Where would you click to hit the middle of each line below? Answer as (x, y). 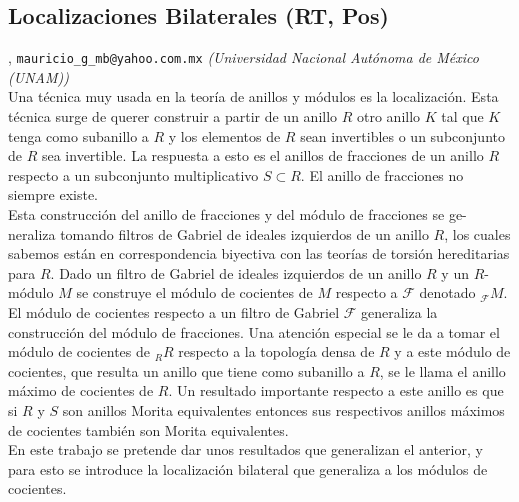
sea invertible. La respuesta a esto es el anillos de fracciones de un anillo (262, 155)
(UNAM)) (38, 76)
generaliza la (399, 311)
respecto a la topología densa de (276, 351)
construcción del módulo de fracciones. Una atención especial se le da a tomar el (254, 331)
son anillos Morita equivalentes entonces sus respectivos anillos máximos (283, 409)
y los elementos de (224, 135)
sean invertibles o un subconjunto (402, 135)
